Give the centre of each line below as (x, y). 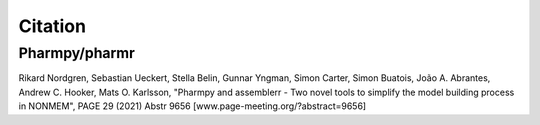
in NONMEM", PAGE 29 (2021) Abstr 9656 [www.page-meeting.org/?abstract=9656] (192, 106)
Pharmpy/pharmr (76, 53)
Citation (52, 26)
